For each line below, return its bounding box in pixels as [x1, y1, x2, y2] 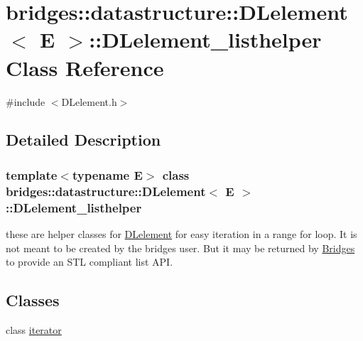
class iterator [6, 322, 62, 337]
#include [6, 94, 45, 109]
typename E [72, 166, 143, 183]
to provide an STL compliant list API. [6, 254, 173, 269]
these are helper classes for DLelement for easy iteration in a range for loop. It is [6, 226, 357, 241]
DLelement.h [61, 94, 117, 109]
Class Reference [6, 53, 164, 82]
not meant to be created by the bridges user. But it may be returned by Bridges [6, 240, 355, 255]
